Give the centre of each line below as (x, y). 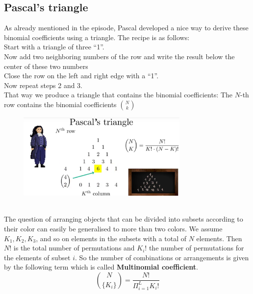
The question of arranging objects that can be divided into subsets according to (124, 219)
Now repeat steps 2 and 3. (43, 85)
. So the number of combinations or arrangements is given (162, 257)
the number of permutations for (196, 248)
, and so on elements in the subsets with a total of (111, 238)
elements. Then (219, 238)
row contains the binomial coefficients (60, 104)
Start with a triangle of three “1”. (54, 47)
